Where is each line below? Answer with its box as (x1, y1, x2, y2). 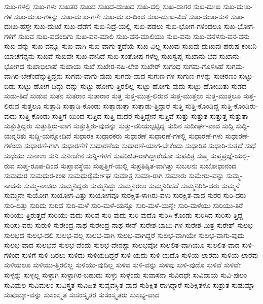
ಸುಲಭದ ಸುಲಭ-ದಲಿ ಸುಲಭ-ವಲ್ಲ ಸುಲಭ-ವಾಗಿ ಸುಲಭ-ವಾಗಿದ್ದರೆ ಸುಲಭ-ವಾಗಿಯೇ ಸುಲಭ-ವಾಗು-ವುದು (4, 229, 245, 240)
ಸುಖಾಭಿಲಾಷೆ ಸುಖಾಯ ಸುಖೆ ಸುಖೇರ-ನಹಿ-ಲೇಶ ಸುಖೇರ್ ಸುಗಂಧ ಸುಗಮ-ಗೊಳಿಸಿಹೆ (26, 60, 223, 71)
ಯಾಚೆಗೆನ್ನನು (4, 50, 35, 61)
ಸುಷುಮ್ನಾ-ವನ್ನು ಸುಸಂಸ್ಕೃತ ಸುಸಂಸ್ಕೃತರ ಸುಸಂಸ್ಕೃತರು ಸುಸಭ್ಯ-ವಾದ (4, 289, 160, 300)
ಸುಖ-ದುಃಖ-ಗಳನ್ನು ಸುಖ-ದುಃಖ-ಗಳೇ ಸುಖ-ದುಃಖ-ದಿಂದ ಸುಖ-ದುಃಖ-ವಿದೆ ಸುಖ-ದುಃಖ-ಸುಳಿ (14, 11, 229, 21)
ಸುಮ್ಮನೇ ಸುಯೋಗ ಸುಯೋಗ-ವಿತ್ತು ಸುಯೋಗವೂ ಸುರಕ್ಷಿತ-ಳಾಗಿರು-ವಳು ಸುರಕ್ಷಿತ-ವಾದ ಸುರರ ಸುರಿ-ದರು (4, 190, 246, 200)
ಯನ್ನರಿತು (4, 130, 26, 141)
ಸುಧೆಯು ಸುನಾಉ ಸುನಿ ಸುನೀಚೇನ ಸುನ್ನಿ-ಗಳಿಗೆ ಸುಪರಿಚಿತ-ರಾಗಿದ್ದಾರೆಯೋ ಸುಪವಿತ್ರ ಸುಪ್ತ (4, 150, 208, 160)
